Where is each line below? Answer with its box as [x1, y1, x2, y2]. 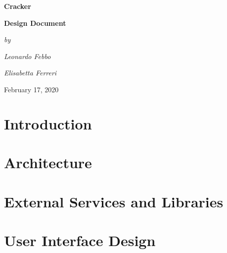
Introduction [4, 113, 92, 133]
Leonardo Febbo [4, 51, 51, 61]
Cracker [4, 1, 31, 11]
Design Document [4, 17, 66, 28]
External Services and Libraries [4, 191, 224, 211]
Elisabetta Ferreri [4, 67, 57, 78]
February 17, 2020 [4, 84, 59, 94]
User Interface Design [4, 230, 156, 250]
